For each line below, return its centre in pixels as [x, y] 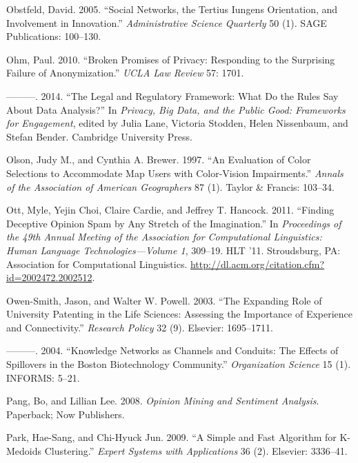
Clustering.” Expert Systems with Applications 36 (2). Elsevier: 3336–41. [196, 451]
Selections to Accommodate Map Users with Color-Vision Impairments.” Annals [175, 173]
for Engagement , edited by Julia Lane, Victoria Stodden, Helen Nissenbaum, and [177, 123]
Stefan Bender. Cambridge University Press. [99, 136]
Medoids [24, 451]
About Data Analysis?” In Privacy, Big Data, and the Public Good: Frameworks [176, 109]
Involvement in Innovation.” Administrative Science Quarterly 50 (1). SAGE [167, 22]
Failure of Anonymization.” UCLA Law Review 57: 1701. [125, 73]
